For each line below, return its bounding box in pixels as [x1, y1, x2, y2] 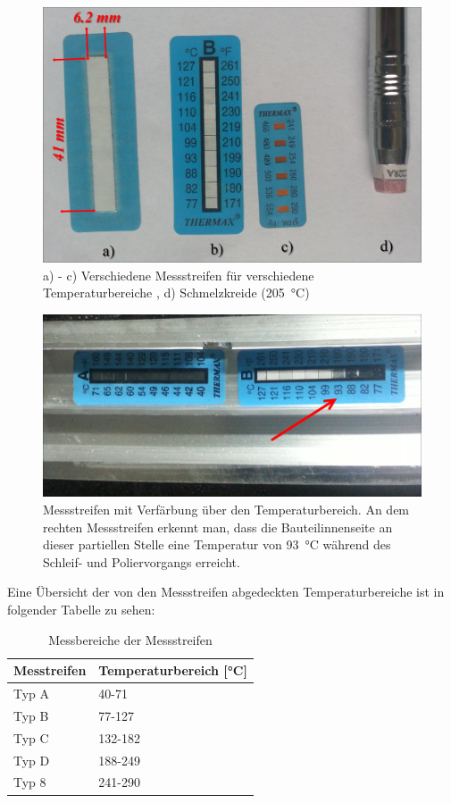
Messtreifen [13, 661, 87, 680]
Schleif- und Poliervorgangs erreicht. [43, 552, 240, 571]
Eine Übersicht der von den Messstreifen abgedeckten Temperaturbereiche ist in [7, 582, 445, 601]
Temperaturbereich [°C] [98, 661, 247, 680]
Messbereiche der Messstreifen [48, 630, 213, 648]
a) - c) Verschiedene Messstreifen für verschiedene [43, 265, 314, 284]
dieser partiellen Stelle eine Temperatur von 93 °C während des [43, 535, 391, 554]
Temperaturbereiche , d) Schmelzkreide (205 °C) [43, 283, 310, 302]
